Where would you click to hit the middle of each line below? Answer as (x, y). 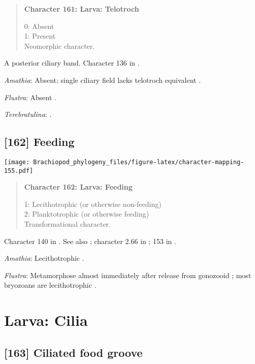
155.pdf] (19, 171)
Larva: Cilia (46, 320)
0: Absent (39, 26)
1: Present (40, 36)
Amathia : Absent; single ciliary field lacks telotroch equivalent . (103, 80)
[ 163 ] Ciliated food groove (73, 352)
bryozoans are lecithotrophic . (50, 285)
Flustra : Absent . (30, 97)
